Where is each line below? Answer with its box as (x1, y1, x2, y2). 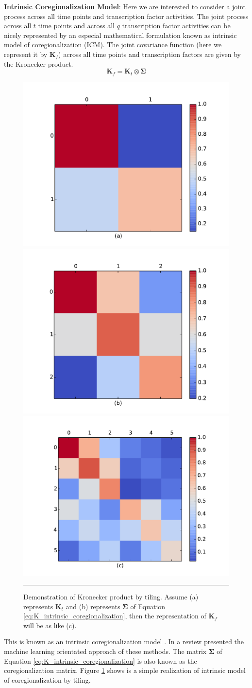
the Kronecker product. (4, 58, 73, 69)
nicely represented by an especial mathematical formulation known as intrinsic (4, 30, 237, 40)
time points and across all (38, 20, 115, 31)
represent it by (4, 49, 48, 59)
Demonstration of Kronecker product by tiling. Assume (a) (23, 591, 199, 601)
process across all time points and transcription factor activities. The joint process (4, 11, 249, 21)
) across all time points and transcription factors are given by (58, 49, 241, 59)
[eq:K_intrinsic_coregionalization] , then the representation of (23, 611, 206, 621)
